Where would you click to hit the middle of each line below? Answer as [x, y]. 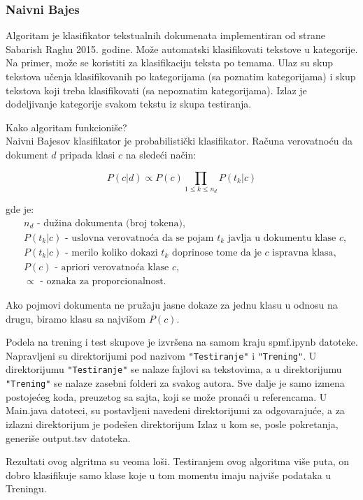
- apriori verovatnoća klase [112, 267]
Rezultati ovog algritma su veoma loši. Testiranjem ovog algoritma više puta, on [177, 461]
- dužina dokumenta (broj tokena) [110, 223]
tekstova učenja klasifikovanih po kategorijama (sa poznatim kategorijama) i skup [181, 76]
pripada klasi [87, 154]
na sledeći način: [161, 154]
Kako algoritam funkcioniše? [66, 127]
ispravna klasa [303, 252]
